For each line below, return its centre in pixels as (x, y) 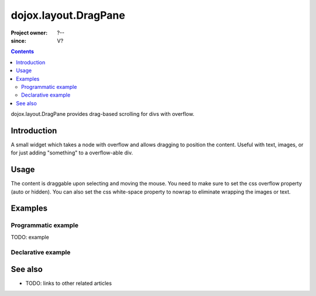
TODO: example (30, 237)
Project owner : (29, 33)
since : (18, 40)
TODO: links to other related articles (69, 283)
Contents (23, 51)
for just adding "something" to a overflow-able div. (72, 153)
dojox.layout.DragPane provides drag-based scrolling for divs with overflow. (102, 114)
